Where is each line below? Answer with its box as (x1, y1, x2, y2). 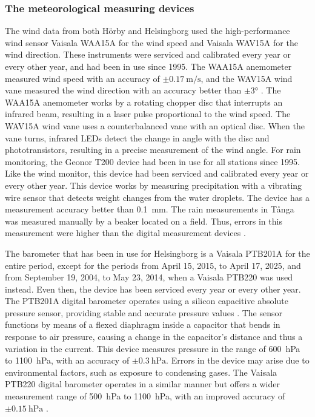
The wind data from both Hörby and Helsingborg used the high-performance (5, 24, 290, 37)
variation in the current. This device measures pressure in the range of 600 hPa (5, 342, 300, 354)
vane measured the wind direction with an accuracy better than (5, 84, 242, 97)
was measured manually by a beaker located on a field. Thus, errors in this (5, 214, 282, 227)
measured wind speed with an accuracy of (5, 72, 160, 84)
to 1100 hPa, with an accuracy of (5, 354, 130, 367)
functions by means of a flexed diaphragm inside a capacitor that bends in (5, 318, 280, 331)
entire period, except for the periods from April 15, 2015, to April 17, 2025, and (5, 259, 301, 271)
